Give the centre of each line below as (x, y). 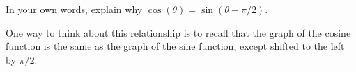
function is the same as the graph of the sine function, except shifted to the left (175, 46)
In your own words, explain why (74, 9)
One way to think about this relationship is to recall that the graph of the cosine (178, 32)
